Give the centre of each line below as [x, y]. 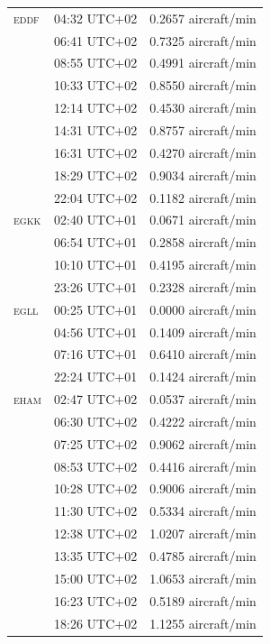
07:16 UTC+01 [95, 354]
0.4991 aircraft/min [203, 63]
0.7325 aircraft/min [203, 40]
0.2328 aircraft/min [203, 286]
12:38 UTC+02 [95, 534]
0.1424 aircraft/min [203, 377]
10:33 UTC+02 [95, 85]
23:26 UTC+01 [95, 286]
